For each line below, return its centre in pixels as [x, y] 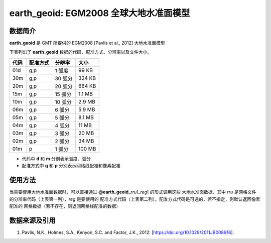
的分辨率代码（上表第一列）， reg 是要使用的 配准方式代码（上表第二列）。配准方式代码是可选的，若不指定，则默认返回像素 [135, 199]
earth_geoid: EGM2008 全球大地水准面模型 [100, 13]
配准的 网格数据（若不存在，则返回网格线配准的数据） [65, 206]
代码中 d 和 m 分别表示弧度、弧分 [56, 159]
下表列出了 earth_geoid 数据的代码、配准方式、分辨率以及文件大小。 [81, 52]
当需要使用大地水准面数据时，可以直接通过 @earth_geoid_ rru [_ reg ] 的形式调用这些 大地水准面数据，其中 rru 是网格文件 [133, 192]
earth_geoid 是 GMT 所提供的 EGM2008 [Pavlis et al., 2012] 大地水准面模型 [87, 43]
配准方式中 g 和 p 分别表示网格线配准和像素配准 [71, 166]
